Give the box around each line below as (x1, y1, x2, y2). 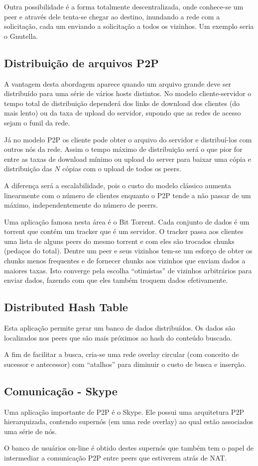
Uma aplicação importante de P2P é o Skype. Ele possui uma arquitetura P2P (4, 406, 244, 417)
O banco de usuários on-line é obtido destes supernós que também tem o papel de (4, 443, 254, 453)
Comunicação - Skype (4, 383, 118, 398)
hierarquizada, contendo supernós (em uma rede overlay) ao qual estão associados (4, 416, 253, 427)
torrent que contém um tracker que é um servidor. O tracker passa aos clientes (4, 226, 244, 236)
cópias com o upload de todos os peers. (62, 163, 181, 174)
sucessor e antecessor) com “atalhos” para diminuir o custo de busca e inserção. (4, 358, 247, 369)
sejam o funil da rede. (4, 117, 70, 127)
